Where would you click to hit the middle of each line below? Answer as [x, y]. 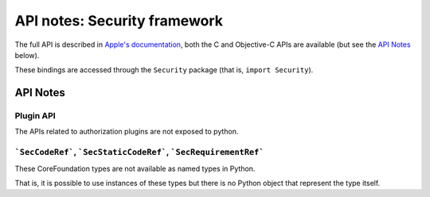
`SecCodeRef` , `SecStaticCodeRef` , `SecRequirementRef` [139, 153]
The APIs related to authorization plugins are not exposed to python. [127, 132]
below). [27, 55]
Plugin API [35, 116]
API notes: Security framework [119, 21]
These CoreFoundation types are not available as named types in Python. [135, 168]
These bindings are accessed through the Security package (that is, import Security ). [164, 70]
